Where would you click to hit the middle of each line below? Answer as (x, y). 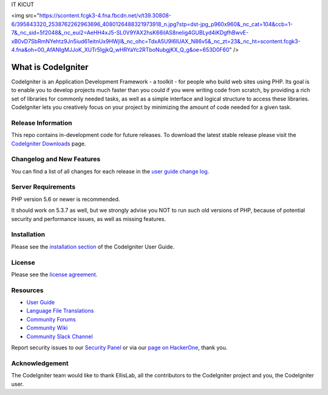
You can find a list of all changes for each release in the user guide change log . (110, 171)
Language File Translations (60, 311)
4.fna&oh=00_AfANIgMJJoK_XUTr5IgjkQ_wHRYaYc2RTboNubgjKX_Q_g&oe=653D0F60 (121, 49)
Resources (27, 290)
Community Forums (51, 319)
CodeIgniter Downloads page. (49, 144)
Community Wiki (47, 328)
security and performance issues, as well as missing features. (89, 218)
